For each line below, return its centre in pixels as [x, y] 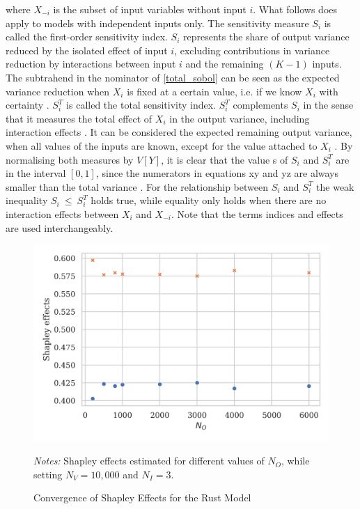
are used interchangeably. [60, 227]
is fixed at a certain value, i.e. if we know [214, 91]
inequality [27, 200]
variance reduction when [58, 91]
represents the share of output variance [266, 37]
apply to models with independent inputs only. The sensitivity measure [157, 23]
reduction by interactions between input [91, 64]
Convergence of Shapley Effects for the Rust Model [142, 498]
